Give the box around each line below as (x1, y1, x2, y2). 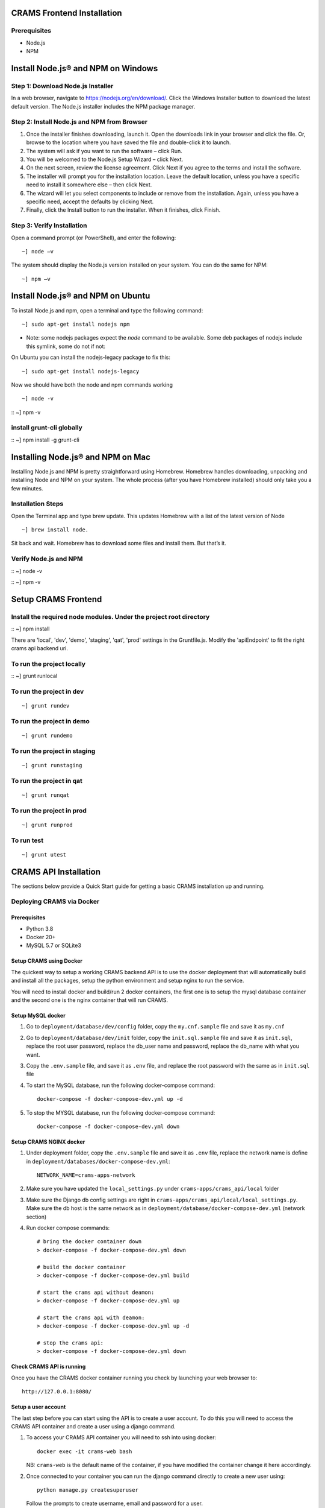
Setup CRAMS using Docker (11, 957, 83, 965)
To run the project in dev (11, 687, 84, 695)
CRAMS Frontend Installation (11, 8, 123, 18)
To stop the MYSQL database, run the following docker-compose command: (26, 1109, 215, 1116)
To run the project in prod (11, 806, 87, 814)
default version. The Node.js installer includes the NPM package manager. (11, 103, 196, 110)
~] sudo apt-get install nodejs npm (22, 320, 130, 328)
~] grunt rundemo (22, 732, 73, 739)
